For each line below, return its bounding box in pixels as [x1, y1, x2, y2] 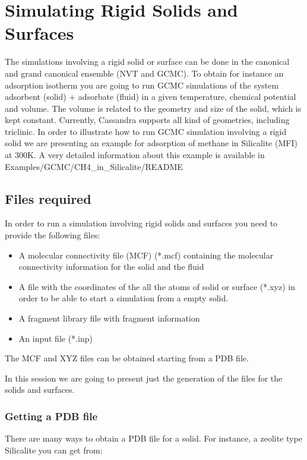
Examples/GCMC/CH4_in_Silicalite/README [5, 160, 183, 172]
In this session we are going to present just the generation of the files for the [5, 371, 283, 384]
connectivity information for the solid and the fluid [18, 260, 204, 273]
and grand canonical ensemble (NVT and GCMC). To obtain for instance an [5, 67, 284, 79]
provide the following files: [5, 229, 100, 241]
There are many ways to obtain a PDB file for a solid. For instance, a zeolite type [5, 432, 302, 445]
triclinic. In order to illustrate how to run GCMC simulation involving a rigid [5, 125, 287, 137]
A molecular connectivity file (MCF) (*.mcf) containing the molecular [18, 248, 274, 261]
